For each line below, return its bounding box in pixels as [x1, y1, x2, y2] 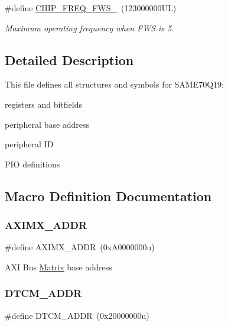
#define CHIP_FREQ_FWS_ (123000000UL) [5, 2, 177, 14]
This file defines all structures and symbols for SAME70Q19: [5, 78, 224, 91]
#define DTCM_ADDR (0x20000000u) [5, 309, 149, 321]
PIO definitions [5, 157, 60, 170]
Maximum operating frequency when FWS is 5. [5, 21, 174, 34]
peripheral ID [5, 138, 54, 150]
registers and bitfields [5, 98, 82, 110]
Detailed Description [5, 50, 134, 69]
